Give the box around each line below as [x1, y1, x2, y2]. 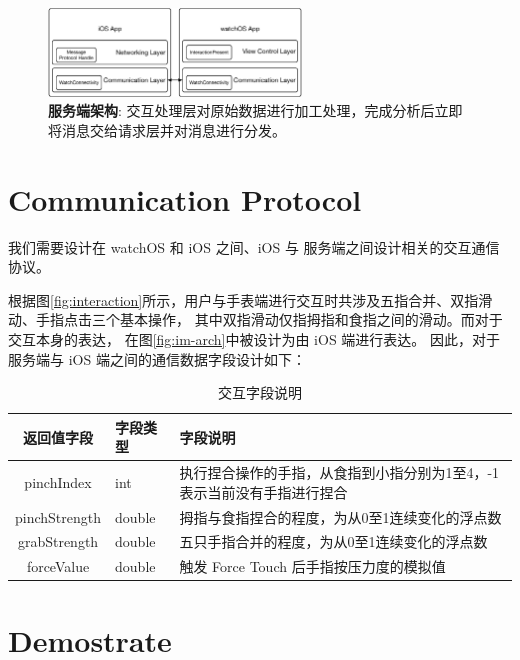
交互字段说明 [218, 382, 302, 403]
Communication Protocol [8, 178, 362, 219]
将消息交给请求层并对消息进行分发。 [48, 119, 286, 140]
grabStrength [17, 531, 99, 552]
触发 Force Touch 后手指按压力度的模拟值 [179, 556, 446, 577]
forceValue [26, 556, 90, 577]
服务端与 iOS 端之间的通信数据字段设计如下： [8, 348, 306, 369]
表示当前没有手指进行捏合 [179, 481, 348, 502]
